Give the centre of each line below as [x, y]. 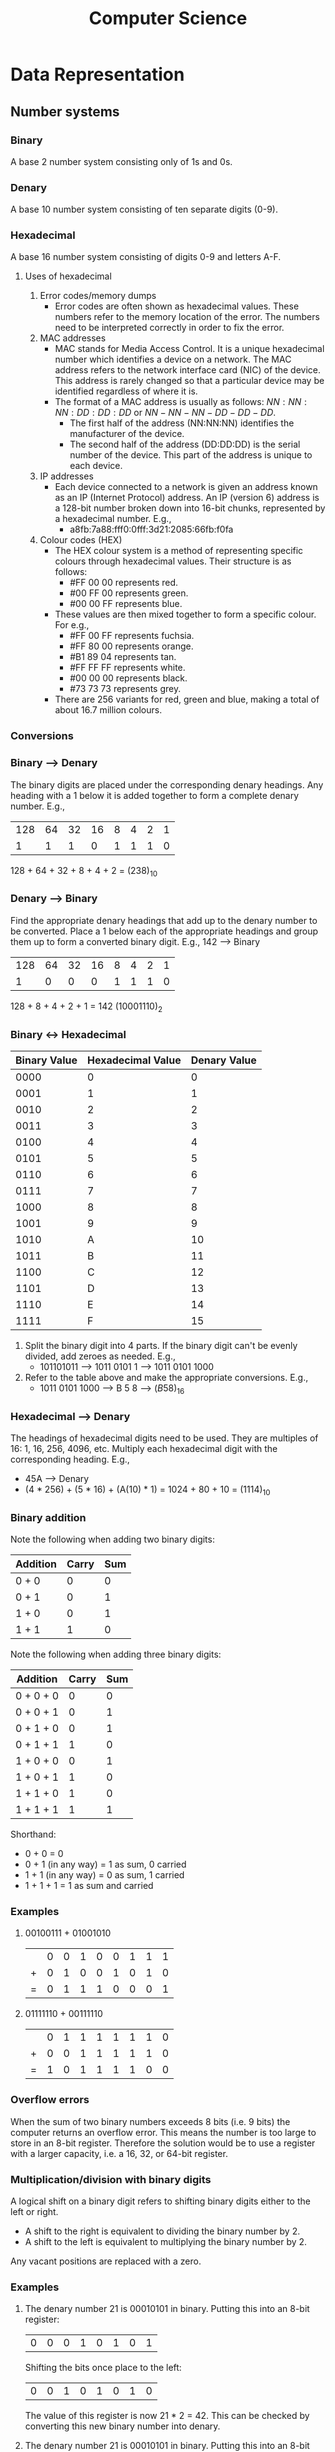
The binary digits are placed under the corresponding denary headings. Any [167, 784]
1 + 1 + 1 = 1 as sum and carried [89, 1886]
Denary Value [223, 1060]
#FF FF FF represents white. [127, 668]
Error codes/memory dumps [98, 296]
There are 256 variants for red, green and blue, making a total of [187, 699]
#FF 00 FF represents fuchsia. [132, 636]
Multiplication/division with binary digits [111, 2179]
